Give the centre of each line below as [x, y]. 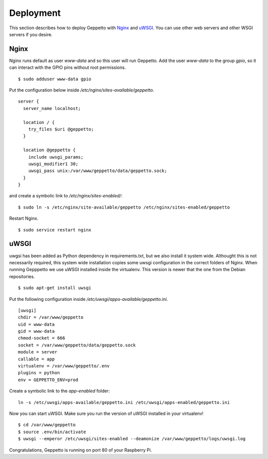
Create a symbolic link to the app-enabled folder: [60, 391]
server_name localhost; [52, 108]
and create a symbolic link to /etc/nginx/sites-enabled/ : [66, 196]
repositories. [22, 276]
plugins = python [39, 373]
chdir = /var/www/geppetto [51, 317]
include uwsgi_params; [56, 157]
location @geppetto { [49, 150]
